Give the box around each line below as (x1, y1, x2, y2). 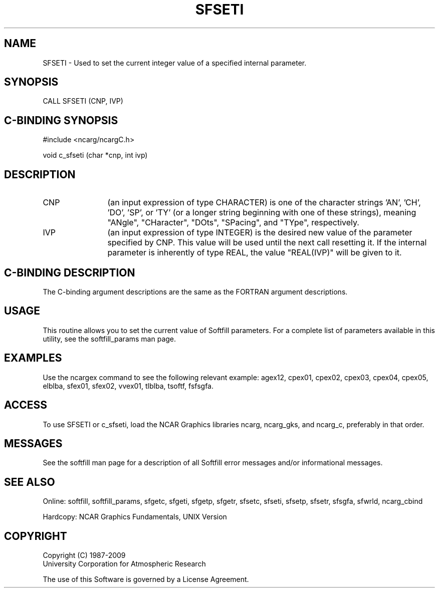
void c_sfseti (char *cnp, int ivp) (43, 151, 148, 160)
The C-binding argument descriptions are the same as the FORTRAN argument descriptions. (43, 287, 348, 296)
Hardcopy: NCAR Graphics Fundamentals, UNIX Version (43, 512, 227, 521)
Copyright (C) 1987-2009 (43, 551, 126, 560)
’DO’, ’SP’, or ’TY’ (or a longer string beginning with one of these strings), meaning (107, 207, 416, 218)
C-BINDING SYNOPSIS (4, 114, 118, 127)
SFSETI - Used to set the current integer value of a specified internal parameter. (43, 58, 307, 67)
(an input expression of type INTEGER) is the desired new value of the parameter (107, 227, 412, 238)
